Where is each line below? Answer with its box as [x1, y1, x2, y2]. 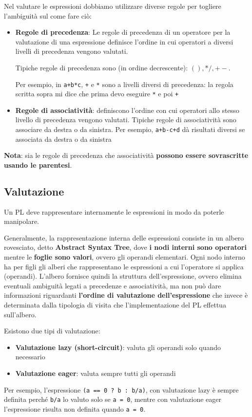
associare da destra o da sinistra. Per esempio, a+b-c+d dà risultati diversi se [15, 124, 245, 134]
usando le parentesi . [4, 159, 72, 170]
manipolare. [4, 216, 39, 226]
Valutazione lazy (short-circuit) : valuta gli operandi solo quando [15, 342, 221, 352]
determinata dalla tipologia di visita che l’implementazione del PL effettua [4, 300, 226, 310]
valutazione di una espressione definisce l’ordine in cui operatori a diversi [15, 36, 233, 46]
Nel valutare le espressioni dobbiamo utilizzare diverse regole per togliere [4, 1, 221, 11]
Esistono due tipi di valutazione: [4, 326, 100, 336]
